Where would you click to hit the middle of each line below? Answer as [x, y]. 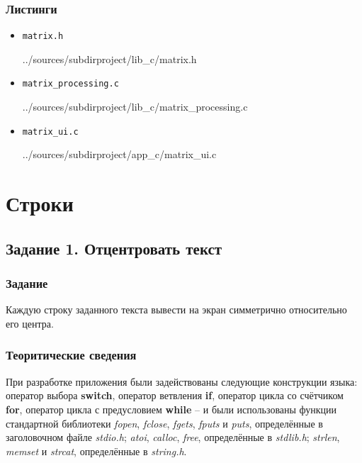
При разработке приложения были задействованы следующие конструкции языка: [182, 381]
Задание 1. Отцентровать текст [114, 248]
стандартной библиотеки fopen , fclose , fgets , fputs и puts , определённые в [164, 423]
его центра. [30, 323]
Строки [40, 203]
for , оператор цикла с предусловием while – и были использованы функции [171, 409]
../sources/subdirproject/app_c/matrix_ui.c [119, 154]
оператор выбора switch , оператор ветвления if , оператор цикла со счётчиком [175, 395]
